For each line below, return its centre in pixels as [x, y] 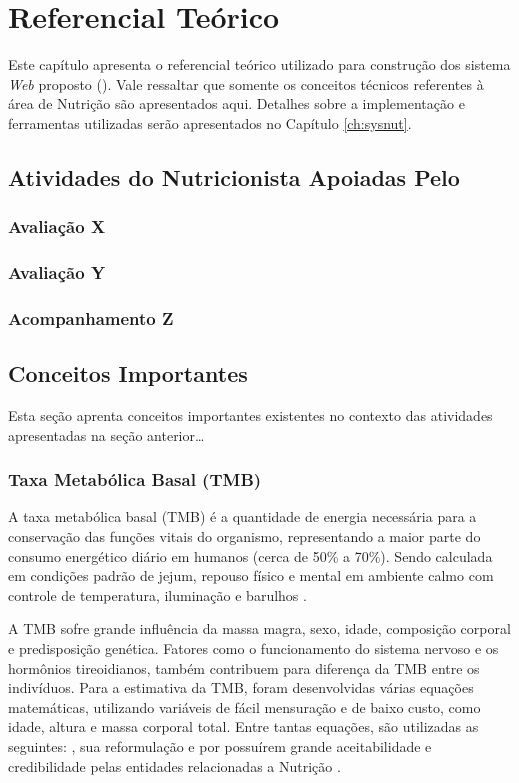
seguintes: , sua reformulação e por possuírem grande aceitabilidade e [220, 745]
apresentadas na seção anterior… [106, 434]
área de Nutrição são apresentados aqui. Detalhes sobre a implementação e [236, 103]
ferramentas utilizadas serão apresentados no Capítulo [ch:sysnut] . [210, 122]
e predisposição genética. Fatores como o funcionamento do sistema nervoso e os [253, 647]
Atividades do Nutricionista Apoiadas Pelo [234, 176]
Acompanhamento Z [91, 317]
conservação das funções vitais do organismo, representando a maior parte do [244, 536]
